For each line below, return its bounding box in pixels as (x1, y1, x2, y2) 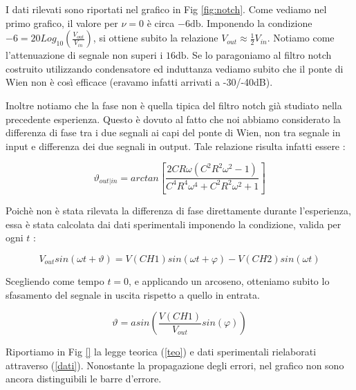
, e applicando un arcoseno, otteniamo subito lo (129, 274, 330, 288)
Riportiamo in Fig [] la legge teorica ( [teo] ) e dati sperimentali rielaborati (6, 344, 317, 359)
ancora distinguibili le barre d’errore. (6, 371, 162, 386)
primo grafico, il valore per (6, 15, 118, 30)
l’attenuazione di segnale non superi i (6, 48, 163, 62)
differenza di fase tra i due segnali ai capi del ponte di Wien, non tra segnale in (6, 125, 341, 140)
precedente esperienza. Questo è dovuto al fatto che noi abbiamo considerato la (6, 111, 341, 126)
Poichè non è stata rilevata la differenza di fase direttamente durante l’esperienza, (6, 203, 351, 218)
